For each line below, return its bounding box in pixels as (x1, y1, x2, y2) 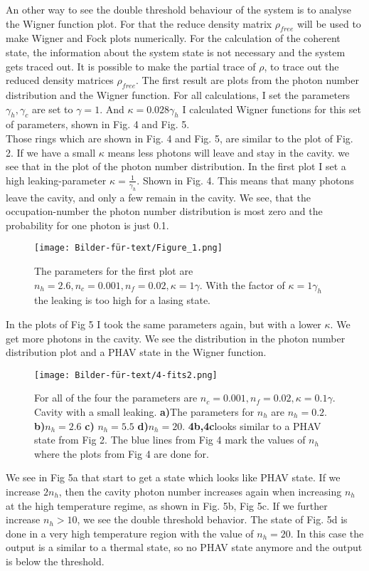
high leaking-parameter (6, 172, 107, 187)
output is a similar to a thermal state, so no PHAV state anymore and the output (6, 540, 363, 555)
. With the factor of (199, 277, 285, 292)
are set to (31, 101, 73, 116)
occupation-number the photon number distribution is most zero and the (6, 204, 323, 219)
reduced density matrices (6, 73, 114, 88)
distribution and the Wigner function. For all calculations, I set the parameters (6, 87, 351, 102)
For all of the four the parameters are (34, 390, 198, 405)
